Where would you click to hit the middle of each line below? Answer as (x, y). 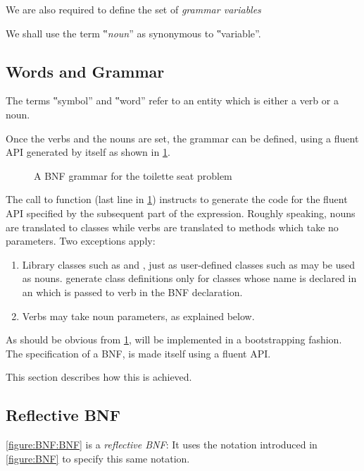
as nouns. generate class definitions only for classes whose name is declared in (189, 278)
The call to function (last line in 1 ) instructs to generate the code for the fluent (177, 199)
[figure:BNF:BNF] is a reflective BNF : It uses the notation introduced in (162, 445)
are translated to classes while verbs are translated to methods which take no (172, 227)
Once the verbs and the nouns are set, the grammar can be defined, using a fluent (182, 138)
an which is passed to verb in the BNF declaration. (132, 292)
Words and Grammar (85, 71)
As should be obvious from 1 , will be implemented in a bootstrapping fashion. (174, 340)
